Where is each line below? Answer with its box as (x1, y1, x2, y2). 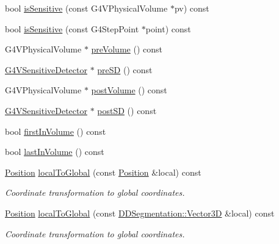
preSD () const (97, 63, 153, 76)
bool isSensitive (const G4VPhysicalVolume (5, 2, 168, 14)
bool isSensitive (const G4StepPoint (5, 22, 139, 35)
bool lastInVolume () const (5, 145, 104, 158)
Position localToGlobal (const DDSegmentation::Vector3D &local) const (5, 206, 275, 219)
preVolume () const (91, 43, 162, 56)
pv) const (174, 2, 209, 14)
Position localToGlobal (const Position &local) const (5, 165, 201, 178)
